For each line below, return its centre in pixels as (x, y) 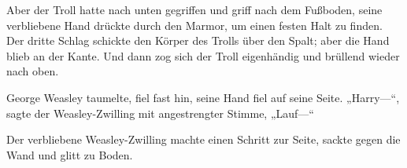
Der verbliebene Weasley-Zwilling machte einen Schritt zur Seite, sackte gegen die (203, 139)
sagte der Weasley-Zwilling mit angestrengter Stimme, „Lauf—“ (160, 113)
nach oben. (33, 71)
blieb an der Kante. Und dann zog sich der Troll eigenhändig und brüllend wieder (203, 55)
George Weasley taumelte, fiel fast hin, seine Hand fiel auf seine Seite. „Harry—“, (203, 97)
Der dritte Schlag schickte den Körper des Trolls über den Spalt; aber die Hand (198, 40)
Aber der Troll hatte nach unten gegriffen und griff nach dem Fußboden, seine (194, 9)
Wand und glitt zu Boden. (70, 154)
